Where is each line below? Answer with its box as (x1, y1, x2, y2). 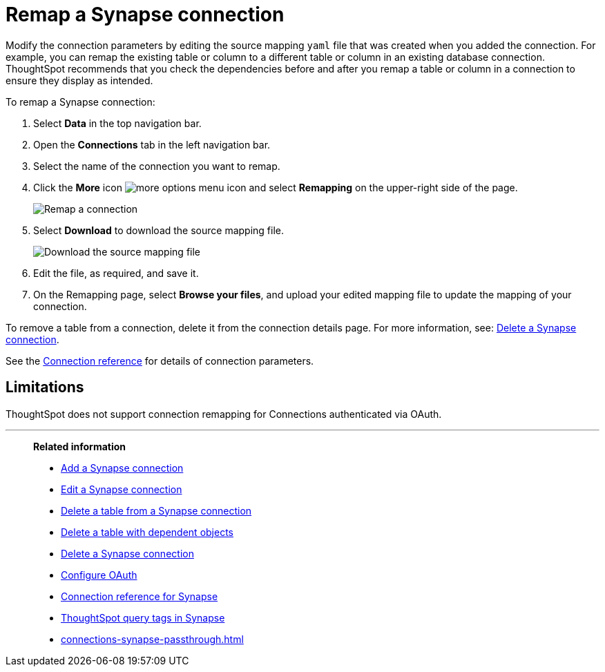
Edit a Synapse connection (61, 483, 182, 495)
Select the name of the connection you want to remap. (33, 160, 280, 172)
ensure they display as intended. (6, 74, 153, 86)
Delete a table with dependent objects (61, 526, 233, 538)
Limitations (6, 378, 84, 396)
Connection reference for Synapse (61, 590, 218, 602)
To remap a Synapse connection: (6, 95, 155, 108)
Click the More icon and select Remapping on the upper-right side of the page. (33, 181, 518, 193)
